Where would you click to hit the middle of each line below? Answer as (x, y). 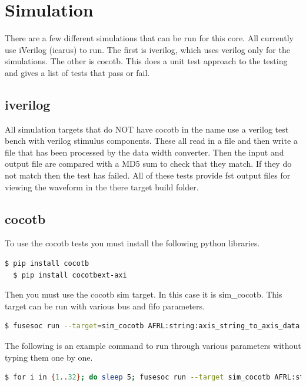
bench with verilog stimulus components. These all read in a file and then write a (151, 141)
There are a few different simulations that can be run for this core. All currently (149, 38)
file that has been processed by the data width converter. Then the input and (144, 152)
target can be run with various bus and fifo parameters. (105, 306)
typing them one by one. (49, 357)
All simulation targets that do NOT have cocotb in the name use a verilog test (147, 129)
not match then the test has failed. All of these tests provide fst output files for (148, 175)
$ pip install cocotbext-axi (70, 275)
